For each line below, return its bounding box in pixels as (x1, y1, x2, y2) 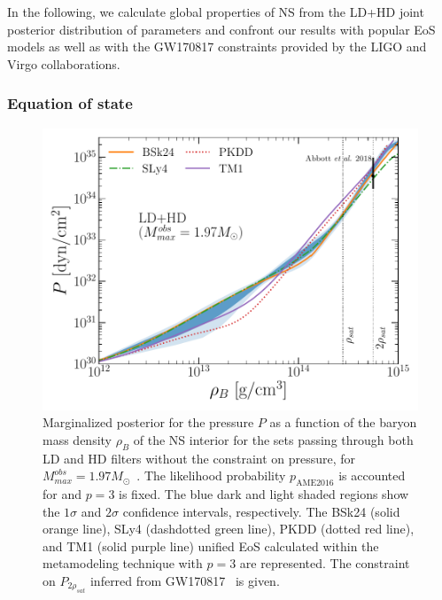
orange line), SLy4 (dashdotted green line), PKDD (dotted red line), (43, 519, 415, 538)
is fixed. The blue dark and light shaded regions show (119, 484, 409, 503)
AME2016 (296, 478, 334, 487)
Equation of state (7, 92, 133, 114)
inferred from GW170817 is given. (89, 571, 280, 589)
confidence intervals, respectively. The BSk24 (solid (122, 502, 400, 520)
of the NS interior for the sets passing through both (133, 430, 414, 448)
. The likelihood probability (136, 466, 286, 485)
